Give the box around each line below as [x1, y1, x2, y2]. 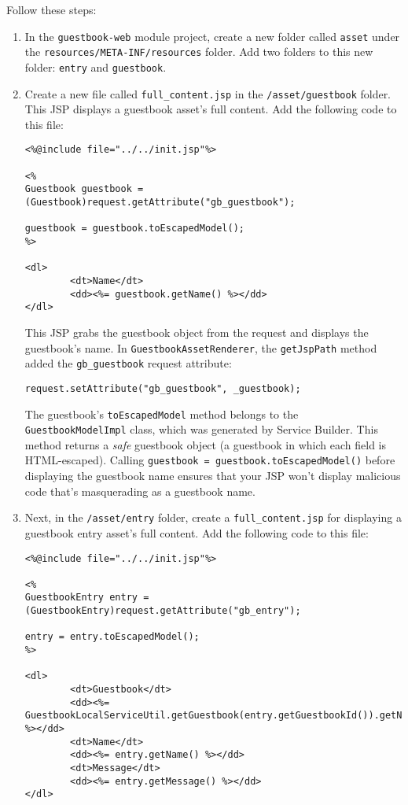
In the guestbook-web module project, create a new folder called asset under [24, 28, 400, 44]
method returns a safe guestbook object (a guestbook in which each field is [24, 436, 386, 452]
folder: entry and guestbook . [24, 58, 167, 75]
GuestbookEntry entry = [24, 592, 149, 604]
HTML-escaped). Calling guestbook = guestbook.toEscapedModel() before [24, 452, 395, 468]
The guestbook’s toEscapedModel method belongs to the [24, 405, 299, 422]
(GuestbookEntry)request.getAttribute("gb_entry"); [24, 605, 301, 617]
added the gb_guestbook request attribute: [24, 355, 232, 371]
